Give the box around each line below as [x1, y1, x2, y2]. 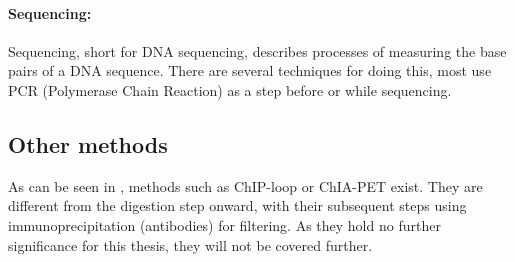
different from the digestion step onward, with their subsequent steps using [8, 195, 467, 216]
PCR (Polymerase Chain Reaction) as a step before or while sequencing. [8, 79, 452, 100]
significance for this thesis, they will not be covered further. [8, 234, 373, 255]
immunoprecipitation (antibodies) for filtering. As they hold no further [8, 214, 441, 235]
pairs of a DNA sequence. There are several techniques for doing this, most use [8, 60, 492, 81]
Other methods [8, 128, 168, 159]
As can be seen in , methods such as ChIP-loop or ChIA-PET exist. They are [8, 175, 483, 196]
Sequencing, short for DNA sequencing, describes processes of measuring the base [8, 40, 507, 61]
